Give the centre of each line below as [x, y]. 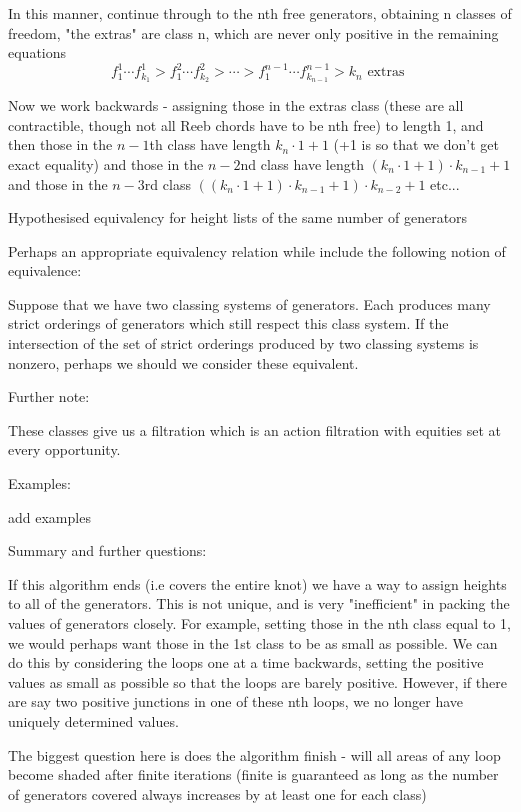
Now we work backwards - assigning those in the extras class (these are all [236, 105]
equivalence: [45, 270]
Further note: [49, 396]
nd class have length [302, 163]
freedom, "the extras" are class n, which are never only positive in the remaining [253, 32]
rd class [167, 183]
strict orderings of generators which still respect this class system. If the [228, 323]
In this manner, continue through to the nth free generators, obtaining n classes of [260, 13]
